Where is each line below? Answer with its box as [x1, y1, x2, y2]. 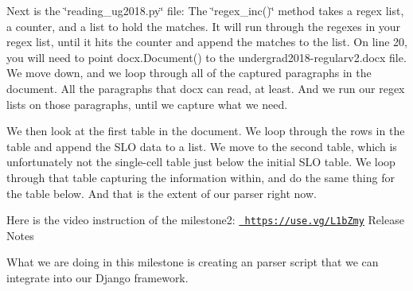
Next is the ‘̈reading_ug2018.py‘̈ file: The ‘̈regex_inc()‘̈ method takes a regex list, [6, 2, 404, 18]
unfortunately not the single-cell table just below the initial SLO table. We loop [6, 153, 395, 170]
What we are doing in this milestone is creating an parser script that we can [6, 254, 379, 270]
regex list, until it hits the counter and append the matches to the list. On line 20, [6, 33, 407, 50]
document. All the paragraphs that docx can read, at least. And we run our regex [6, 80, 405, 96]
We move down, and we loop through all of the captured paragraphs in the [6, 64, 372, 81]
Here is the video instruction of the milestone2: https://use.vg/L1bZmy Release [6, 211, 404, 228]
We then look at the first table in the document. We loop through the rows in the [6, 122, 405, 139]
